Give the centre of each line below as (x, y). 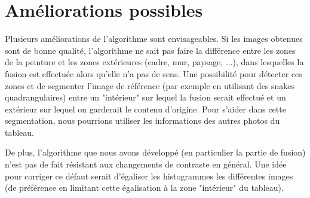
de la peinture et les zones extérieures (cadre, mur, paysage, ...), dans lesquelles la (154, 62)
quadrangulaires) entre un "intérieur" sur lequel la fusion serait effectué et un (145, 97)
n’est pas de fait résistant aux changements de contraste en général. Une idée (146, 164)
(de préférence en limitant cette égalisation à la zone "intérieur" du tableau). (144, 188)
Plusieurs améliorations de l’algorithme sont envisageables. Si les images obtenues (154, 39)
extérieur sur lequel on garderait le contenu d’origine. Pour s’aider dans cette (145, 109)
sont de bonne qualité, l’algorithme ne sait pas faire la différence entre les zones (150, 50)
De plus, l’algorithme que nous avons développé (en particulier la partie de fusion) (155, 152)
